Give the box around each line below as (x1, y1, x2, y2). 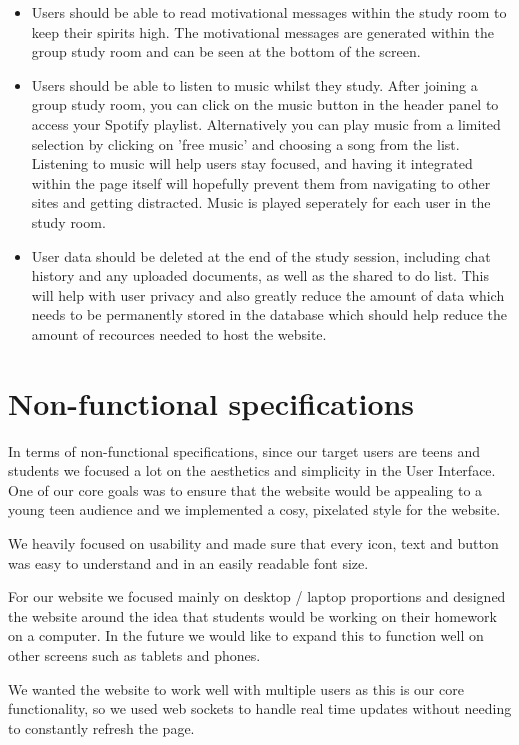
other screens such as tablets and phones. (8, 644, 261, 665)
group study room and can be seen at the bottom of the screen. (31, 41, 421, 62)
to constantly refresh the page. (8, 717, 195, 738)
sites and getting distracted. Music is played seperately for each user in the (31, 192, 491, 213)
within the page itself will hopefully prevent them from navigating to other (31, 172, 491, 193)
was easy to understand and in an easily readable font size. (8, 552, 369, 573)
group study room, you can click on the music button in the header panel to (31, 94, 499, 115)
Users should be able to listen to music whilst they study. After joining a (31, 74, 478, 95)
